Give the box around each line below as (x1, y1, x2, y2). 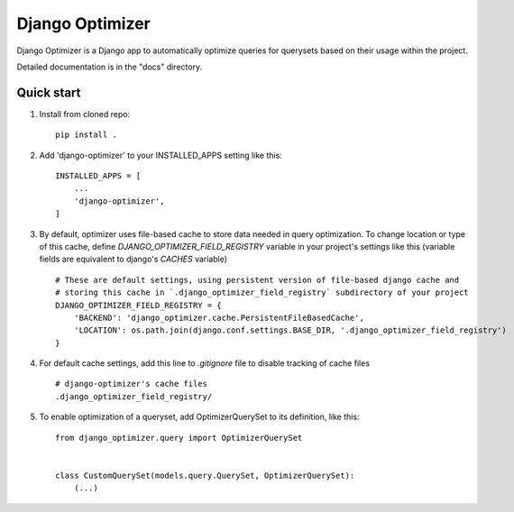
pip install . (55, 130, 117, 140)
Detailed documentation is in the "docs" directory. (16, 61, 203, 72)
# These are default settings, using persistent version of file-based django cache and (55, 275, 460, 285)
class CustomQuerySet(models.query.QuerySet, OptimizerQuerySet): (55, 470, 355, 480)
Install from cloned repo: (39, 108, 131, 119)
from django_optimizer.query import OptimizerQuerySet (55, 433, 303, 443)
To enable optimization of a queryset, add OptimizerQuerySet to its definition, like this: (39, 411, 360, 423)
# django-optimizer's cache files (55, 379, 207, 389)
